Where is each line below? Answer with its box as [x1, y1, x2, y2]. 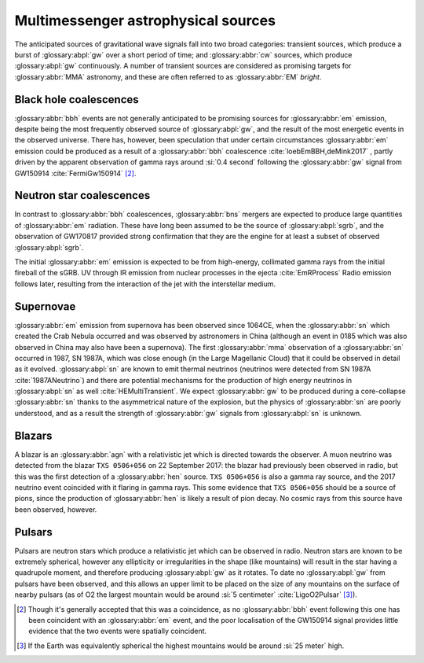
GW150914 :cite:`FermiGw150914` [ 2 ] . [14, 168, 137, 178]
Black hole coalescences [14, 93, 139, 106]
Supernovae [14, 300, 76, 313]
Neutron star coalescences [14, 189, 151, 202]
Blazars [14, 429, 53, 442]
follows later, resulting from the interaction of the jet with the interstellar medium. [14, 279, 276, 289]
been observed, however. [14, 504, 97, 514]
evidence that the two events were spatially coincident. [28, 626, 207, 636]
